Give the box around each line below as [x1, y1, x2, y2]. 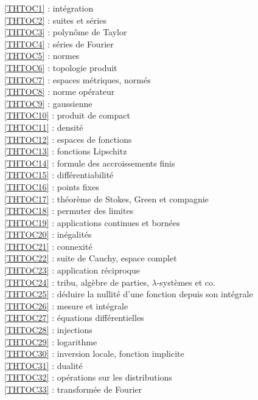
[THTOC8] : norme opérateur [4, 85, 115, 98]
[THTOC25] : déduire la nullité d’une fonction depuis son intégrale [4, 288, 253, 300]
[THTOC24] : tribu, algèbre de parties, [4, 275, 149, 288]
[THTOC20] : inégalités [4, 228, 92, 241]
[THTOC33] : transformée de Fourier [4, 383, 142, 395]
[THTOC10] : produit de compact [4, 109, 130, 122]
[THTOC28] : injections [4, 323, 92, 336]
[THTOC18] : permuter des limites [4, 204, 134, 217]
